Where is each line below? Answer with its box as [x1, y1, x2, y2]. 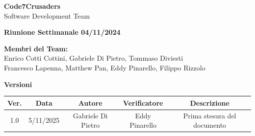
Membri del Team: [4, 43, 68, 53]
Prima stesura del [183, 110, 236, 120]
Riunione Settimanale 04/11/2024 [4, 27, 121, 37]
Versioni [4, 79, 32, 89]
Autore [78, 97, 102, 108]
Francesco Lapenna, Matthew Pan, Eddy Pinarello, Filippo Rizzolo [4, 62, 205, 72]
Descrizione [190, 97, 229, 108]
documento [193, 120, 227, 130]
